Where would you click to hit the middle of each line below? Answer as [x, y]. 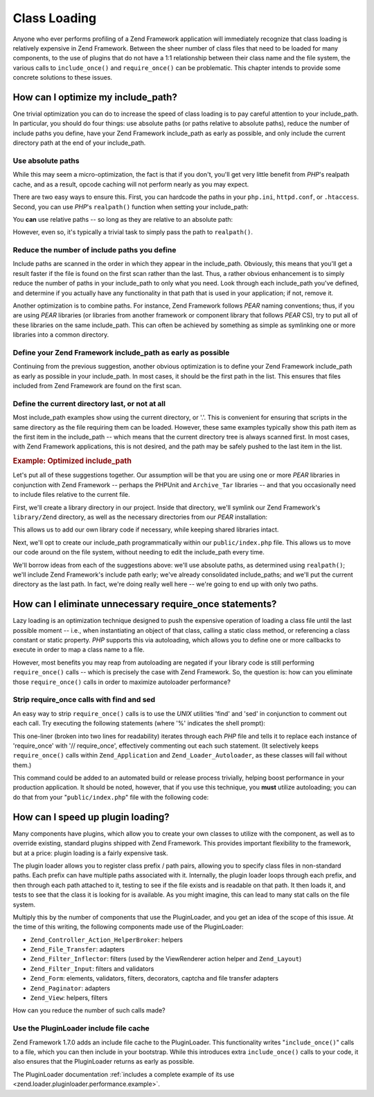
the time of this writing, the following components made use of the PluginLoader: [128, 927]
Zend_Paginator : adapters [70, 988]
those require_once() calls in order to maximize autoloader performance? [122, 682]
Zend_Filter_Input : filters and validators [92, 968]
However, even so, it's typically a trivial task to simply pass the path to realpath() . [133, 232]
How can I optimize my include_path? [95, 97]
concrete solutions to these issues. [63, 78]
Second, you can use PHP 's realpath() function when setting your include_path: [131, 207]
